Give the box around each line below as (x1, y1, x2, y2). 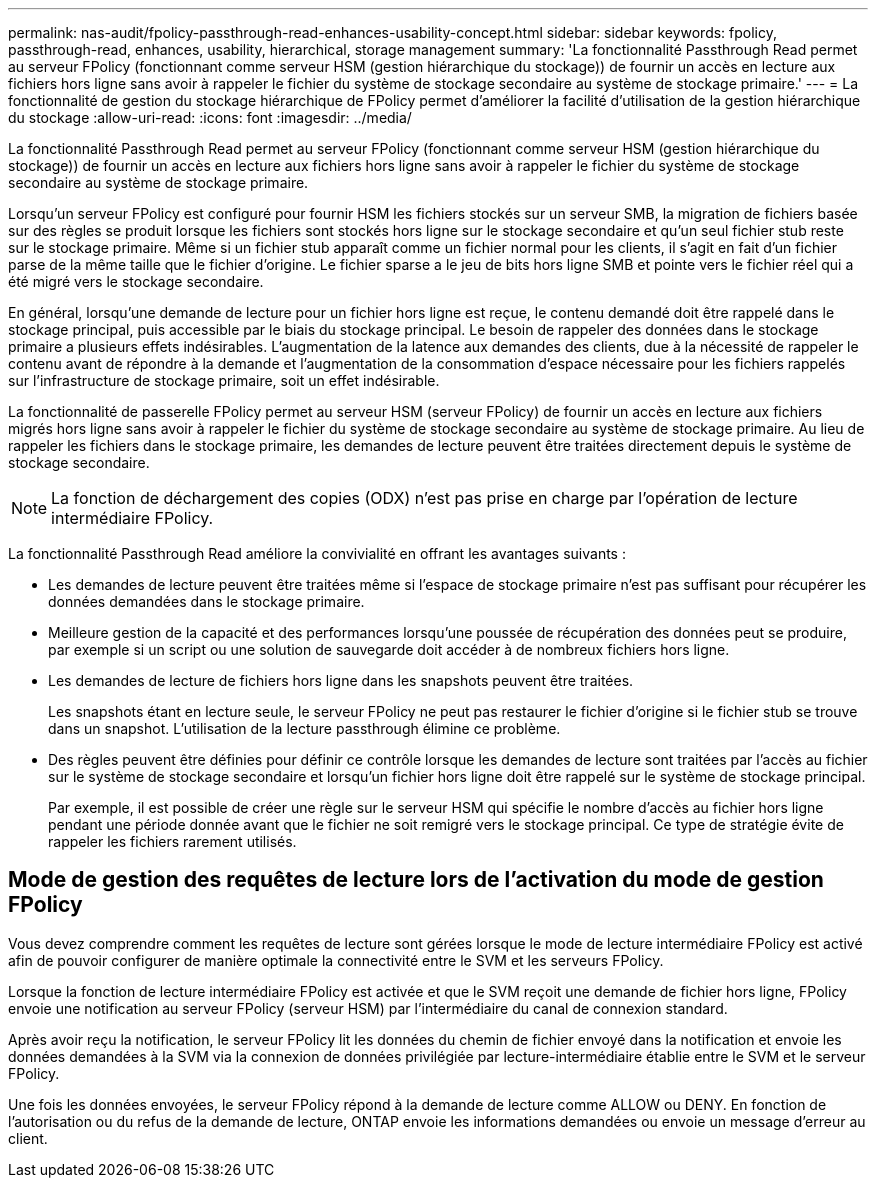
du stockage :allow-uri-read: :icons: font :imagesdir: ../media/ (8, 109, 412, 126)
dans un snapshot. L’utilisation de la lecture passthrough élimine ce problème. (48, 720, 561, 737)
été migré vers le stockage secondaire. (8, 273, 264, 290)
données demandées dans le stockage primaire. (48, 593, 365, 610)
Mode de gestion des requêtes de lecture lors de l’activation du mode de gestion (8, 867, 824, 893)
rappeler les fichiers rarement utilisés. (48, 833, 297, 850)
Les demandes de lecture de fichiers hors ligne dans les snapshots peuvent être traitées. (48, 672, 634, 689)
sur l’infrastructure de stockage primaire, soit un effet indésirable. (8, 372, 440, 389)
